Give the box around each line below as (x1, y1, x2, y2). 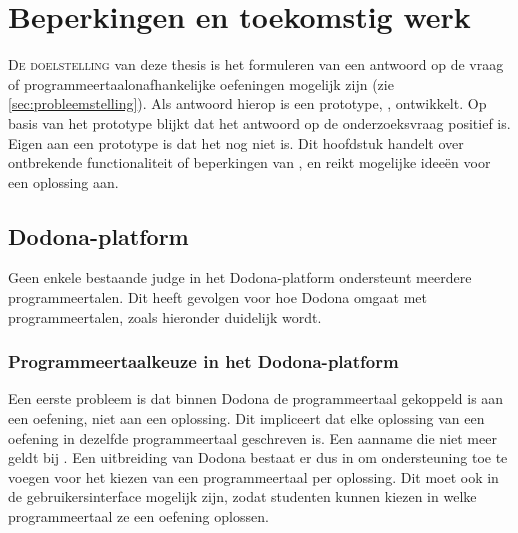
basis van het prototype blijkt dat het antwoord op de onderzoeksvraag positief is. (8, 112, 511, 133)
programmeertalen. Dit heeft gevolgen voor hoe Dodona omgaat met (8, 287, 427, 308)
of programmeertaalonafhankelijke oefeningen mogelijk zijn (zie (8, 73, 394, 94)
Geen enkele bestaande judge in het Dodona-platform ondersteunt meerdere (8, 267, 472, 288)
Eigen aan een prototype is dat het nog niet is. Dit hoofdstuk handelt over (8, 132, 464, 153)
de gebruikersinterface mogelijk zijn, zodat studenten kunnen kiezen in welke (8, 486, 477, 507)
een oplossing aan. (8, 171, 119, 192)
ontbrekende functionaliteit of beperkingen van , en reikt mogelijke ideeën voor (8, 152, 491, 173)
